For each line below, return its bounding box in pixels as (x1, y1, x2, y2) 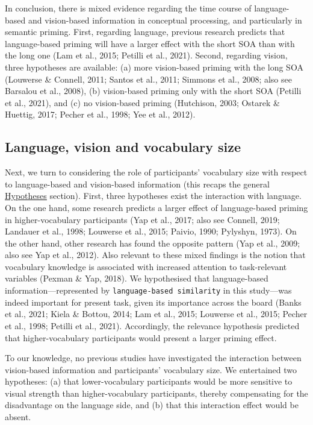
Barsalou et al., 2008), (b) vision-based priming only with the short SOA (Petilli (5, 84, 302, 97)
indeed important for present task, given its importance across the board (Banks (5, 295, 302, 308)
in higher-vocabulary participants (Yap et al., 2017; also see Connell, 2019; (5, 213, 280, 225)
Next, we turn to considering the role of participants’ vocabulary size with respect (5, 166, 308, 178)
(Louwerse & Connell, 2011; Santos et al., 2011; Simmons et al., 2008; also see (5, 72, 292, 85)
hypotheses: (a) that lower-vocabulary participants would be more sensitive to (5, 375, 293, 388)
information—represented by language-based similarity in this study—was (5, 284, 292, 297)
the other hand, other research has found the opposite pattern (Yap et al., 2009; (5, 236, 300, 249)
